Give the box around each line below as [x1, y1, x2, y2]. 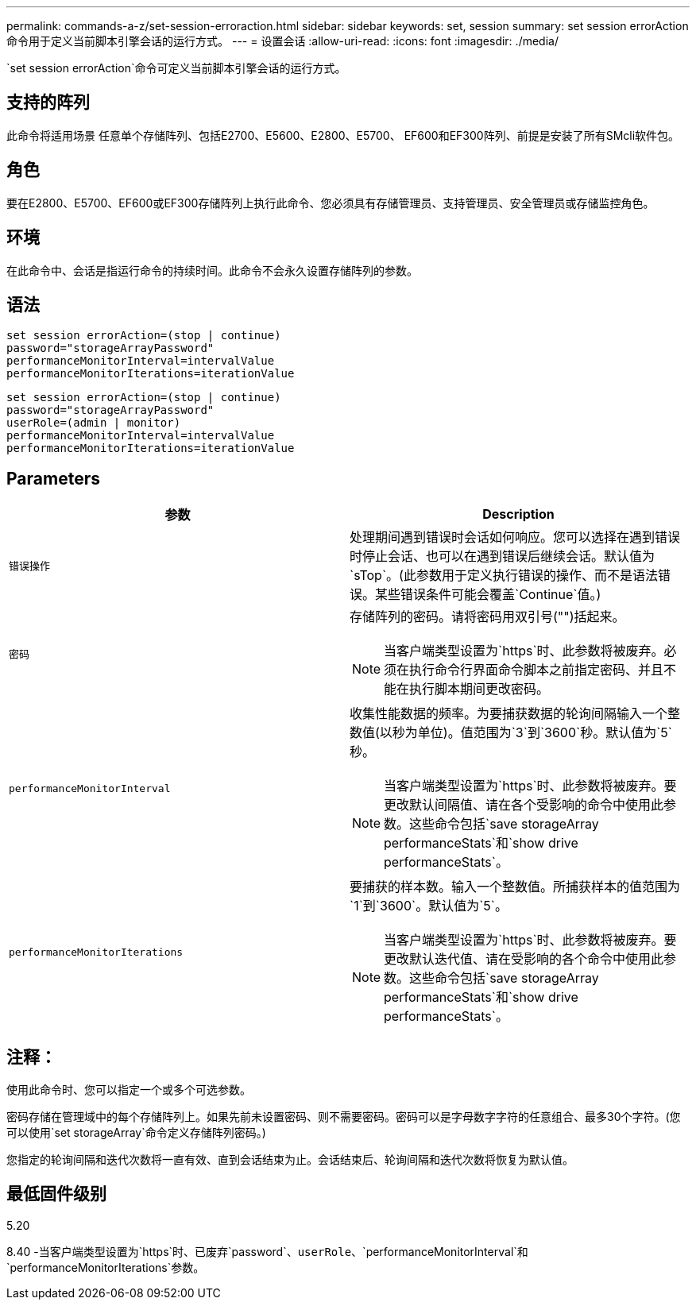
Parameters [6, 468, 100, 489]
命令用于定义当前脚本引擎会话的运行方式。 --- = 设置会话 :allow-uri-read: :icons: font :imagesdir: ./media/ [6, 34, 559, 48]
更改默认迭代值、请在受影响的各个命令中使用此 [384, 951, 664, 968]
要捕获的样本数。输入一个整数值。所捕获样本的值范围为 [350, 879, 681, 895]
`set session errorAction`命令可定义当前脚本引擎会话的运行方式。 [6, 61, 346, 75]
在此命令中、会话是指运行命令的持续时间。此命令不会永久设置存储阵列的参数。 [6, 263, 418, 277]
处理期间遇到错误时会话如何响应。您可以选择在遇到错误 [350, 529, 681, 546]
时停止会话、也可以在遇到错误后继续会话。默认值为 [350, 548, 655, 565]
